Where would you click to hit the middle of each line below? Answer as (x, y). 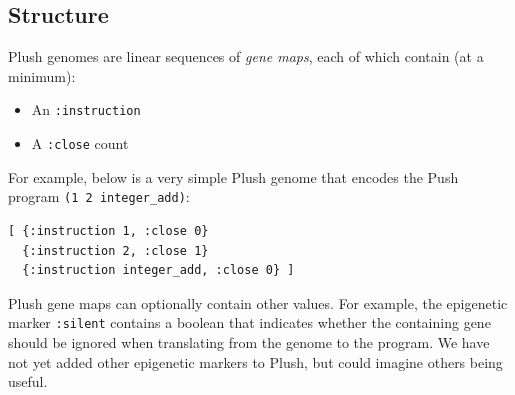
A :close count (80, 143)
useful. (28, 381)
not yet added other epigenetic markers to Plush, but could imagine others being (255, 361)
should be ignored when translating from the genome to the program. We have (249, 341)
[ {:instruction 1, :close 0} (108, 230)
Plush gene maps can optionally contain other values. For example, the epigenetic (258, 302)
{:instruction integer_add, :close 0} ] (158, 270)
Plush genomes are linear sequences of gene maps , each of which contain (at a (246, 56)
